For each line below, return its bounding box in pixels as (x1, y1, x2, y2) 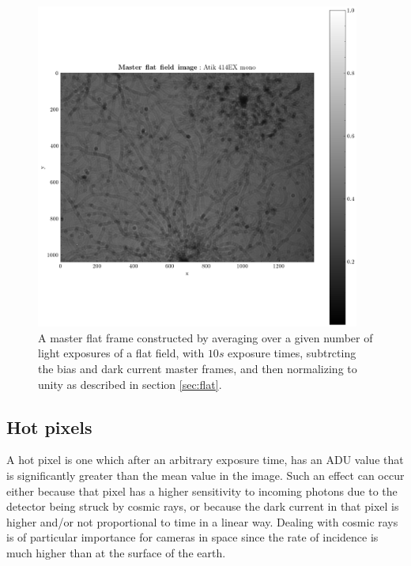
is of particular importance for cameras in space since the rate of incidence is (6, 529, 379, 545)
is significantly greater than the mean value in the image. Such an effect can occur (6, 466, 405, 483)
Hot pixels (6, 414, 92, 439)
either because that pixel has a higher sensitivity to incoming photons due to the (6, 482, 398, 499)
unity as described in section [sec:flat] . (38, 375, 222, 392)
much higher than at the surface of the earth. (6, 544, 226, 560)
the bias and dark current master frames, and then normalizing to (38, 360, 357, 376)
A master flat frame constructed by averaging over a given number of (38, 329, 373, 345)
